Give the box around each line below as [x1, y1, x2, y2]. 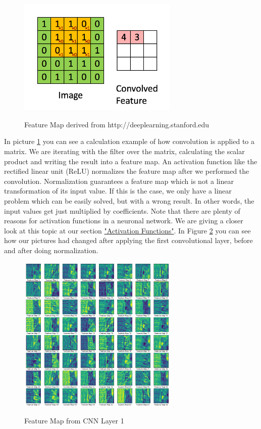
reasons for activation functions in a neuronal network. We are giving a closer [4, 215, 243, 226]
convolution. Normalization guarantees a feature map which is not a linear [4, 175, 234, 186]
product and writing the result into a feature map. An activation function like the [4, 156, 257, 166]
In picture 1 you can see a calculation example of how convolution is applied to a [4, 136, 255, 147]
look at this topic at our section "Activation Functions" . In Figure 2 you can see [4, 225, 251, 235]
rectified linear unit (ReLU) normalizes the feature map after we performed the [4, 166, 249, 176]
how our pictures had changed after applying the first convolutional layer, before [4, 235, 253, 246]
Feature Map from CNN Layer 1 [24, 415, 124, 426]
